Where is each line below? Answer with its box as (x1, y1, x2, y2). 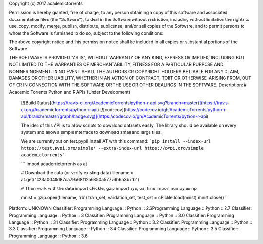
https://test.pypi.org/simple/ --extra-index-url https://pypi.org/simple (21, 145, 204, 151)
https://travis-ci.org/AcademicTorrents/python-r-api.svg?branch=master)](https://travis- (52, 100, 230, 106)
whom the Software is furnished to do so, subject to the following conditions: (9, 30, 164, 36)
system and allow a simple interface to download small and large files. (21, 129, 162, 135)
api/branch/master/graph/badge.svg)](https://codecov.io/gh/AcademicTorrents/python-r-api (21, 113, 207, 119)
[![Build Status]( (21, 100, 53, 106)
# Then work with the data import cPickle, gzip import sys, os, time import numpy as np (21, 186, 197, 191)
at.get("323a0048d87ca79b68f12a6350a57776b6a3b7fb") (21, 176, 140, 182)
